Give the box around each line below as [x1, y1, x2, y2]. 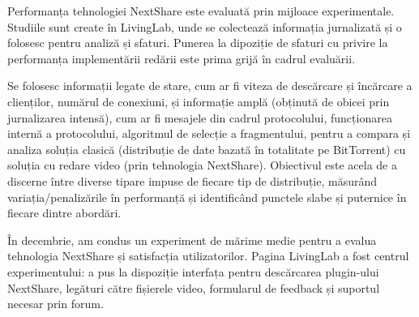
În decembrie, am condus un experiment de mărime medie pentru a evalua [7, 231, 377, 248]
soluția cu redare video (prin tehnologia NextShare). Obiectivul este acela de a [7, 156, 397, 173]
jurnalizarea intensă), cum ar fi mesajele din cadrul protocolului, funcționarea [7, 109, 392, 126]
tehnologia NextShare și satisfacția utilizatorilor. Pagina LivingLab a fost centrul [7, 247, 409, 264]
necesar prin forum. [7, 295, 104, 312]
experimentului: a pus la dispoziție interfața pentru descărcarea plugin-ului [7, 263, 379, 280]
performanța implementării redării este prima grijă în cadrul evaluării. [7, 49, 356, 66]
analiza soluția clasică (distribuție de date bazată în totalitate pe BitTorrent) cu [7, 140, 406, 157]
